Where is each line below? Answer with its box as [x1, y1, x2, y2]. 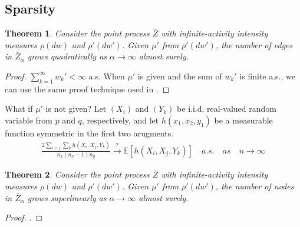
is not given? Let [45, 102, 107, 115]
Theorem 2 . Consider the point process [5, 168, 150, 181]
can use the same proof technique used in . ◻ [5, 82, 170, 95]
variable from [5, 113, 52, 126]
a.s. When [88, 69, 125, 82]
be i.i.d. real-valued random [177, 102, 276, 115]
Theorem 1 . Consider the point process [5, 27, 150, 39]
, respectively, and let [81, 113, 159, 126]
